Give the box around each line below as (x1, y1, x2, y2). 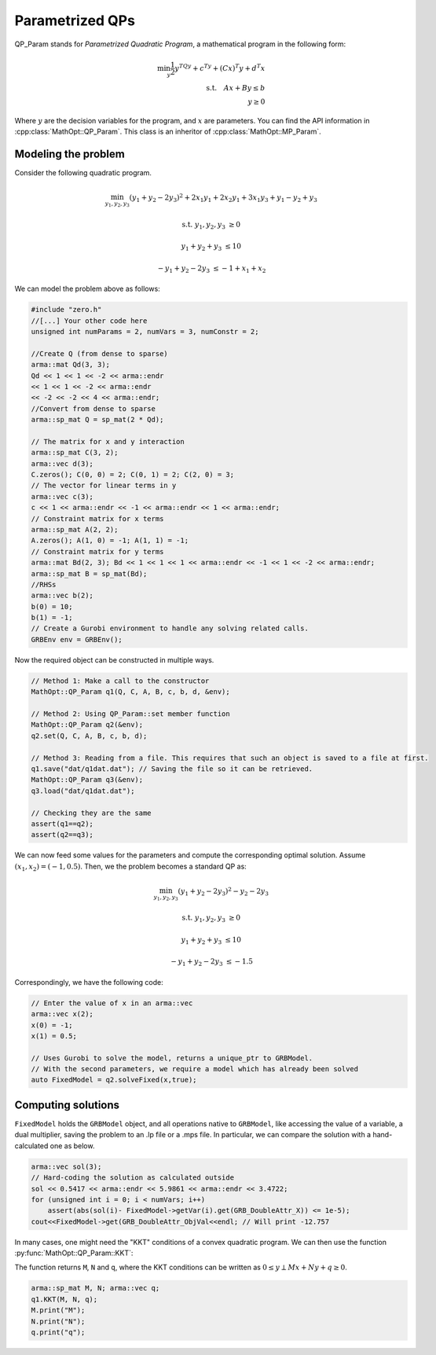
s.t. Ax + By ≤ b (206, 83, 266, 92)
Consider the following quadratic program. (14, 168, 152, 178)
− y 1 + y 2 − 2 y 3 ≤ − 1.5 (170, 957, 253, 968)
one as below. (49, 1140, 95, 1151)
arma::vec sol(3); (31, 1162, 102, 1171)
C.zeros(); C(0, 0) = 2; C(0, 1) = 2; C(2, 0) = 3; (31, 470, 235, 479)
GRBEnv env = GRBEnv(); (31, 635, 123, 644)
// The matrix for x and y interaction (31, 437, 185, 446)
